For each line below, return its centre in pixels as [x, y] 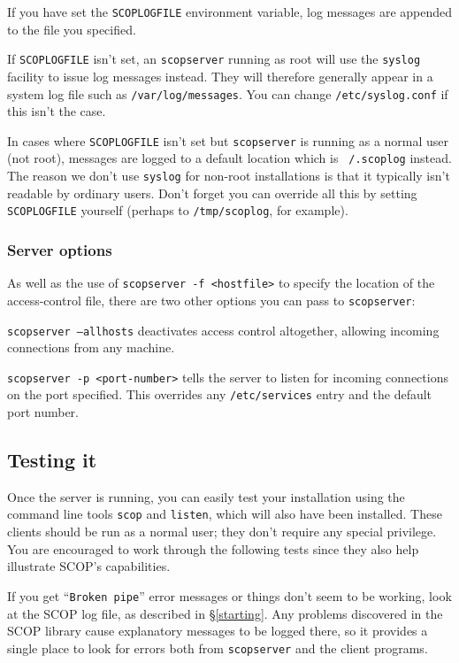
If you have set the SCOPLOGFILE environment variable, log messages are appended [230, 12]
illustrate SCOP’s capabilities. [89, 566]
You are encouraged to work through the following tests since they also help [213, 548]
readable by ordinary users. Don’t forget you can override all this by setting [212, 193]
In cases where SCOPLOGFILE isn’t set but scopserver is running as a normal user [228, 140]
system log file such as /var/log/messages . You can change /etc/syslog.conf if [228, 93]
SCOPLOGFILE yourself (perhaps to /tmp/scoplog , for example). [178, 210]
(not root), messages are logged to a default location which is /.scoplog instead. [229, 158]
